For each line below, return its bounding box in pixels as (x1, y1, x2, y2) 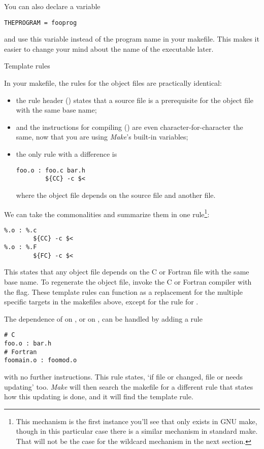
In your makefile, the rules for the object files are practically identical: (4, 78, 222, 88)
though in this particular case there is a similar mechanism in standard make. (16, 426, 258, 436)
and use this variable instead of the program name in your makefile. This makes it (4, 33, 259, 44)
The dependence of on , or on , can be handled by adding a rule (4, 313, 203, 324)
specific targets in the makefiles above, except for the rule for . (4, 296, 199, 307)
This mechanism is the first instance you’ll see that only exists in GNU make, (16, 416, 257, 426)
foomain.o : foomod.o (4, 357, 77, 364)
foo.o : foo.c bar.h (16, 166, 85, 174)
